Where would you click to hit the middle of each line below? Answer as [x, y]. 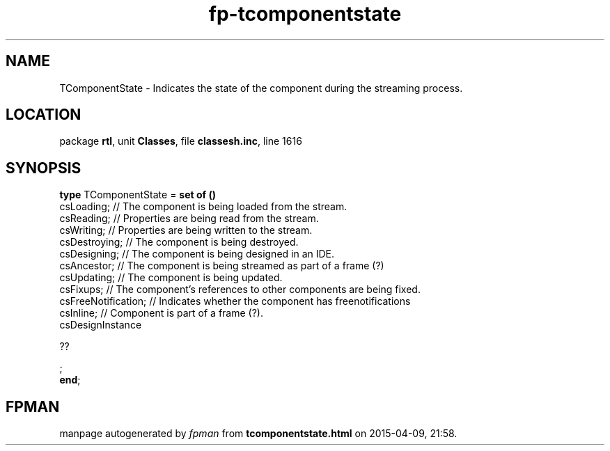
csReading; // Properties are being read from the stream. [189, 219]
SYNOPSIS [44, 168]
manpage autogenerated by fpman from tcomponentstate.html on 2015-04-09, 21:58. [258, 434]
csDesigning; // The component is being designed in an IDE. [197, 254]
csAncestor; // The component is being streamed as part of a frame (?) [222, 266]
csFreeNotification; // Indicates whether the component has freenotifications [235, 301]
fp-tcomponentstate [305, 14]
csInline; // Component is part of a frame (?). [161, 313]
